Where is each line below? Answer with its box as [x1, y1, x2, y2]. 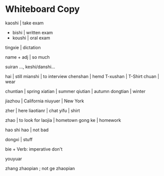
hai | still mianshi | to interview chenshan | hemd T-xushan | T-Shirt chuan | [5, 73, 160, 79]
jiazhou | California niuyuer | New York [5, 98, 84, 104]
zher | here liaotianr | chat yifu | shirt [5, 107, 80, 113]
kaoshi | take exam [5, 20, 44, 26]
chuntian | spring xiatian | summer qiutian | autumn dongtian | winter [5, 88, 146, 94]
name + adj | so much [5, 54, 50, 60]
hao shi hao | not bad [5, 127, 49, 133]
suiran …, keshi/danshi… [5, 64, 55, 70]
